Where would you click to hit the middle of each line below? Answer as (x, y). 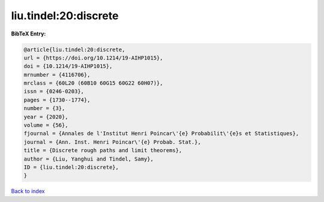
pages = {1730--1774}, (57, 100)
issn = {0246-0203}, (54, 91)
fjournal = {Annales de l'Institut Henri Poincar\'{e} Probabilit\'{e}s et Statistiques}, (161, 133)
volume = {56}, (46, 125)
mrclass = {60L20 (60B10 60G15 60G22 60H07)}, (93, 83)
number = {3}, (44, 109)
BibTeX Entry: (28, 34)
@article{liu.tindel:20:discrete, (74, 49)
